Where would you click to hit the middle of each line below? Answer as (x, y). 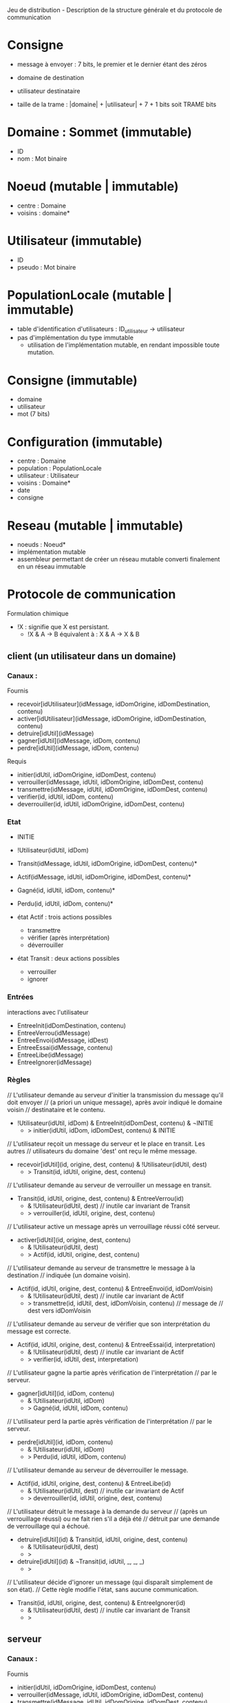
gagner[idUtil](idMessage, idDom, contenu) (79, 740)
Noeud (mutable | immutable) (93, 187)
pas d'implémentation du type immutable (75, 338)
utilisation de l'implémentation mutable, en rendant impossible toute (124, 345)
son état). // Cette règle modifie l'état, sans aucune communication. (103, 1589)
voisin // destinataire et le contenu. (56, 1109)
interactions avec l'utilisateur (48, 1012)
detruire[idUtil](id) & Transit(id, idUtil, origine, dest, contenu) (102, 1539)
